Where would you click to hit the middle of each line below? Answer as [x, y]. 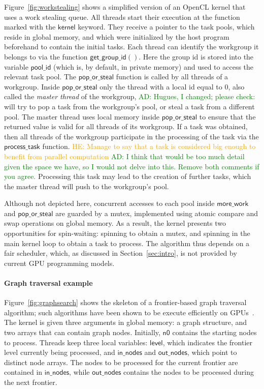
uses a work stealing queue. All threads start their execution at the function [122, 17]
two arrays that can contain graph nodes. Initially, [82, 332]
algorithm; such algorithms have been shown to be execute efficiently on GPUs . [129, 312]
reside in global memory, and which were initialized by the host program [117, 36]
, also [236, 86]
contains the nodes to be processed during [189, 372]
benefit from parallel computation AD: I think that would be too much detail [124, 156]
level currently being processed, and [60, 352]
